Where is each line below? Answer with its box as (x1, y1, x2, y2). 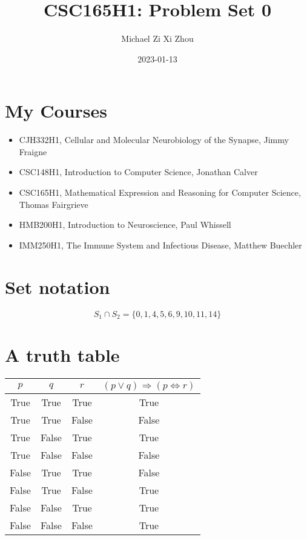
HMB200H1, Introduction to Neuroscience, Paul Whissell (19, 218, 231, 231)
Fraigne (19, 145, 47, 158)
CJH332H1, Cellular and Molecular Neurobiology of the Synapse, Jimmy (19, 133, 289, 146)
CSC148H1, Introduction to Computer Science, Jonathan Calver (19, 165, 258, 178)
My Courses (5, 98, 108, 123)
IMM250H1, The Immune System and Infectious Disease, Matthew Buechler (19, 238, 302, 251)
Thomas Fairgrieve (19, 198, 88, 210)
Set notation (5, 274, 110, 299)
